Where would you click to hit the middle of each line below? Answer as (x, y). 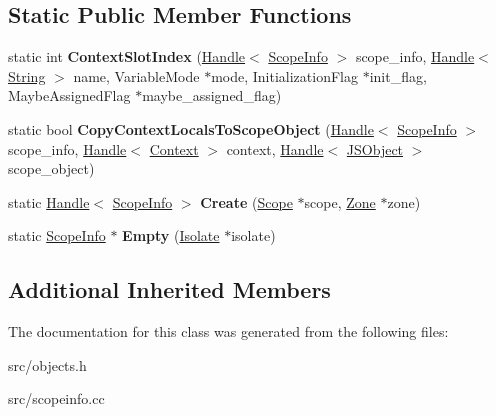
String (27, 75)
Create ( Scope (246, 201)
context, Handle (275, 148)
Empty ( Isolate (171, 235)
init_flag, (398, 75)
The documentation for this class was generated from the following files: (228, 331)
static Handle (49, 201)
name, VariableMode (136, 75)
